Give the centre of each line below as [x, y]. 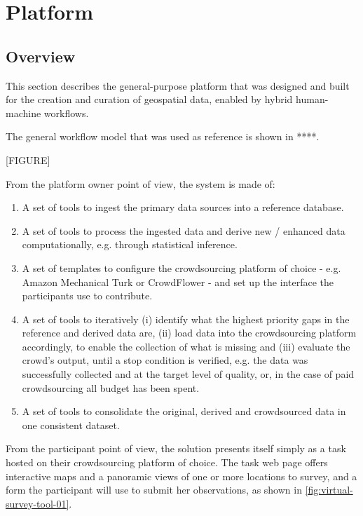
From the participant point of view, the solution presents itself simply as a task [176, 448]
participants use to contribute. [87, 296]
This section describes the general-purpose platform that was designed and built [178, 85]
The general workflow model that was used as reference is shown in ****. [163, 136]
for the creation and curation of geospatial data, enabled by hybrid [149, 99]
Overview [41, 56]
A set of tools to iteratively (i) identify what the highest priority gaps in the [186, 319]
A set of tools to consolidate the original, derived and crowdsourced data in [184, 411]
